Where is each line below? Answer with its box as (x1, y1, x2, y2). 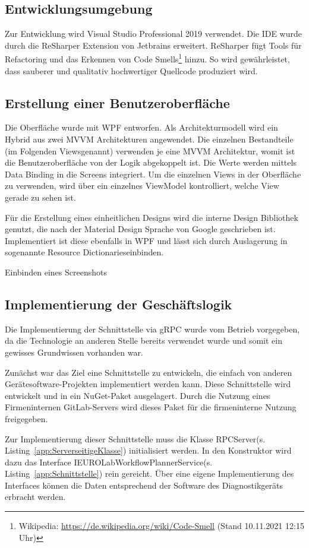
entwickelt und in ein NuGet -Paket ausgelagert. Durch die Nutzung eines (5, 389, 270, 401)
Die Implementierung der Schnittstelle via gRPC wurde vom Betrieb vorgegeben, (5, 322, 300, 335)
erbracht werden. (5, 490, 66, 503)
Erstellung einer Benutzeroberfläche (5, 93, 230, 112)
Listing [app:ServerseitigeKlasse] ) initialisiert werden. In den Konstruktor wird (5, 444, 292, 457)
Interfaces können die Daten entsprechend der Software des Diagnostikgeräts (5, 479, 283, 491)
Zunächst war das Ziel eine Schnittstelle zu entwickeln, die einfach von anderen (5, 366, 292, 378)
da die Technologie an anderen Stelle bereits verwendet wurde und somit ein (5, 334, 282, 347)
